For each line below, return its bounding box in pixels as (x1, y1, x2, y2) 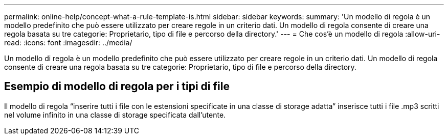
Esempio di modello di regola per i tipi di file (4, 80, 230, 93)
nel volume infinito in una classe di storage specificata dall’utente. (4, 110, 226, 119)
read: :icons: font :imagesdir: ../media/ (4, 38, 132, 47)
